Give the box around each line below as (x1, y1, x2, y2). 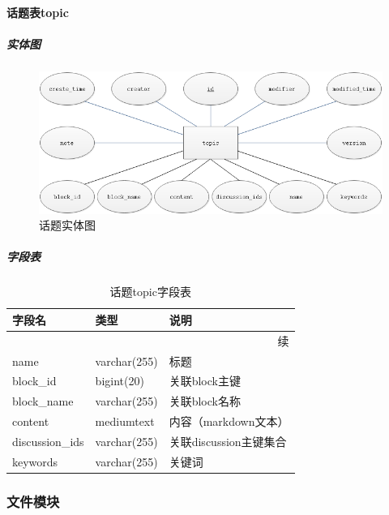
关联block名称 (169, 393, 241, 410)
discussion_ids (12, 432, 84, 449)
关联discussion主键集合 (169, 432, 287, 449)
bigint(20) (95, 372, 144, 389)
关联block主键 (169, 372, 241, 389)
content (12, 413, 49, 430)
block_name (12, 393, 74, 410)
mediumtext (95, 413, 155, 430)
